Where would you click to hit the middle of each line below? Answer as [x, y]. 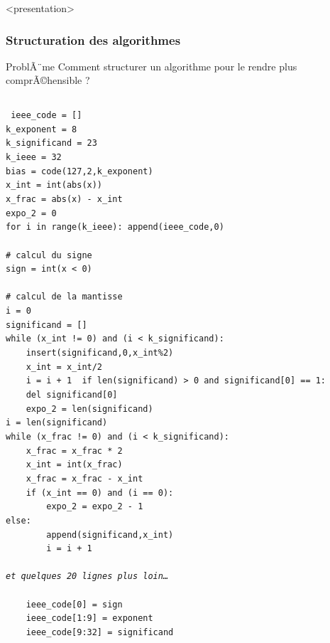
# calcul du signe [49, 255]
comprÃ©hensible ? [48, 80]
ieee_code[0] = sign [74, 604]
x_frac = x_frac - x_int [84, 478]
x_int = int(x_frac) [74, 465]
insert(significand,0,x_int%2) [100, 353]
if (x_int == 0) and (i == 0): [100, 493]
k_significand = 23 [51, 143]
